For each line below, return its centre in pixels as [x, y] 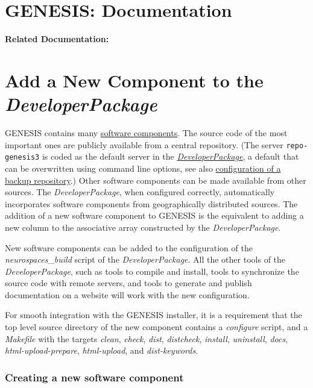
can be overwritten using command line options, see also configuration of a [143, 168]
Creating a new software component [94, 377]
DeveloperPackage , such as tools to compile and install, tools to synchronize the [152, 271]
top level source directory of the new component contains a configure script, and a [156, 327]
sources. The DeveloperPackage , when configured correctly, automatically [140, 192]
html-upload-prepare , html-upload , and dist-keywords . [102, 350]
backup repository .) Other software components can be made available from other [156, 180]
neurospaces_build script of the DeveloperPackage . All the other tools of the [145, 259]
